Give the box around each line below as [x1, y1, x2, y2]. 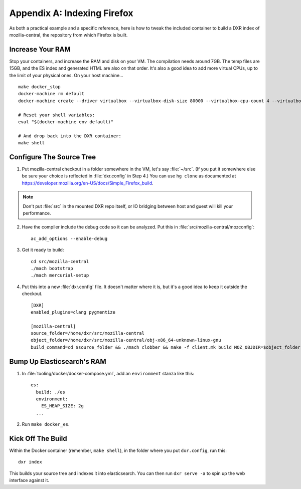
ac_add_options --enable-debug [31, 235, 108, 241]
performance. [23, 210, 51, 216]
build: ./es [36, 389, 65, 395]
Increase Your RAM [9, 45, 71, 54]
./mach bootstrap [31, 266, 73, 271]
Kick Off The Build [9, 434, 67, 443]
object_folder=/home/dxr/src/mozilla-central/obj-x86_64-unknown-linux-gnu [31, 337, 221, 343]
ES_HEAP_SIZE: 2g [41, 403, 84, 409]
